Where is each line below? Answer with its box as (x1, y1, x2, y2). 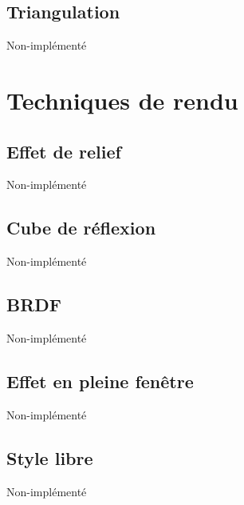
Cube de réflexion (6, 215, 156, 240)
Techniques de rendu (6, 83, 238, 116)
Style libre (6, 445, 93, 470)
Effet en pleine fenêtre (6, 368, 194, 393)
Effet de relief (6, 138, 121, 163)
